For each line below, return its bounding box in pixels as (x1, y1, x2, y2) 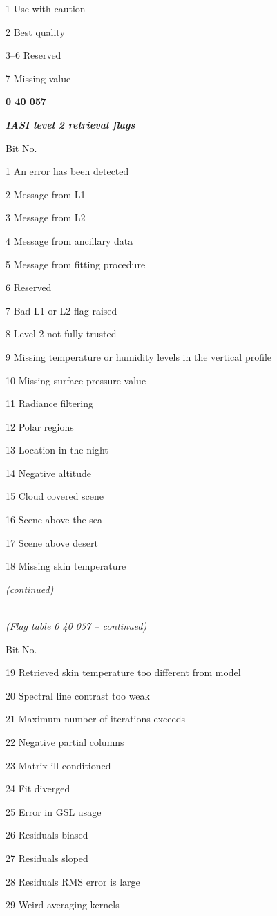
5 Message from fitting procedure (6, 256, 146, 271)
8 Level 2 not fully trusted (6, 326, 117, 341)
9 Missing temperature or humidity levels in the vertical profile (6, 349, 272, 364)
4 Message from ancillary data (6, 233, 133, 247)
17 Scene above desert (6, 535, 98, 550)
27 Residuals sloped (6, 850, 88, 865)
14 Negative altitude (6, 465, 92, 480)
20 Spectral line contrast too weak (6, 688, 150, 702)
